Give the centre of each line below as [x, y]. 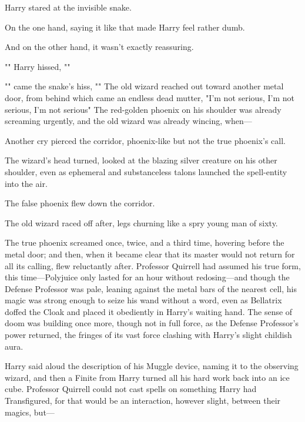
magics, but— [30, 412]
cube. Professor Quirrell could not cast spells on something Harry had [131, 389]
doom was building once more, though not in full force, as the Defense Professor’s [152, 323]
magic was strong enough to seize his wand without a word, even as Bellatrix [143, 300]
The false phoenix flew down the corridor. [80, 203]
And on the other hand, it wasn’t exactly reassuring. [99, 47]
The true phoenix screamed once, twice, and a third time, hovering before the [145, 242]
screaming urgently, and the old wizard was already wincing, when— [128, 121]
